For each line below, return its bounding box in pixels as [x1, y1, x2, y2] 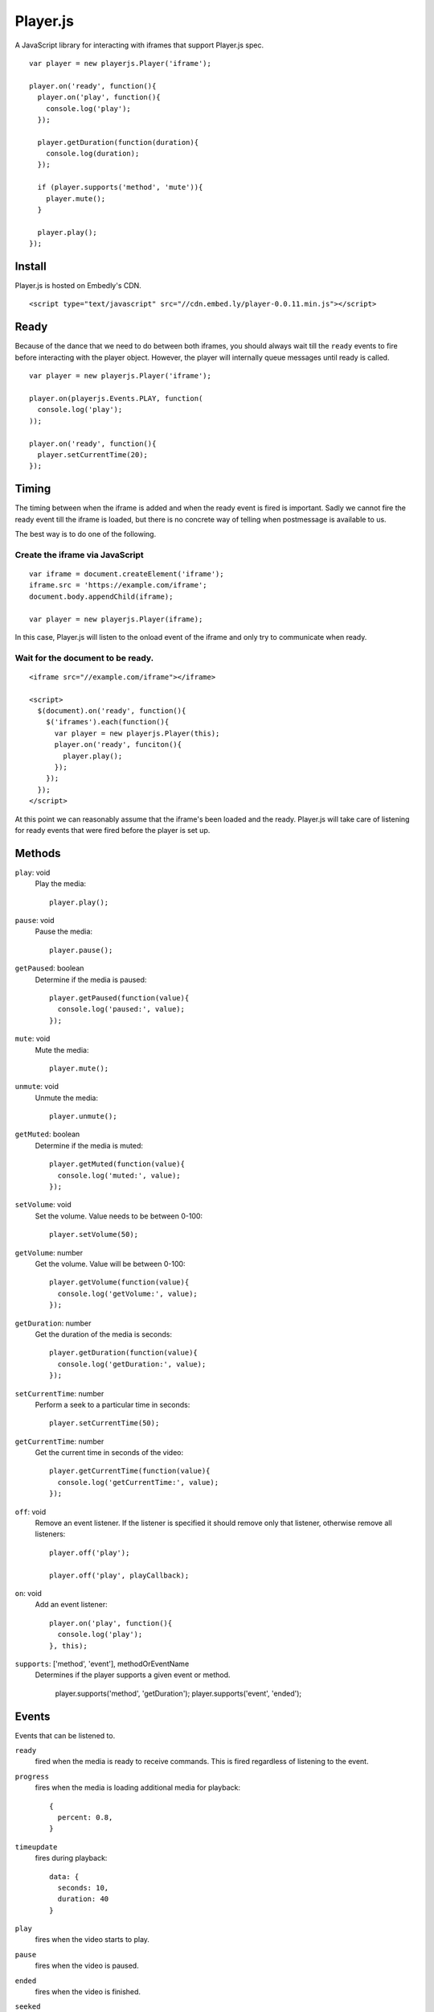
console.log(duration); [45, 149, 140, 159]
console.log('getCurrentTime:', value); [57, 1478, 219, 1486]
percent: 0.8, [57, 1812, 113, 1822]
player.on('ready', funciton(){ [54, 740, 182, 749]
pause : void [14, 916, 55, 925]
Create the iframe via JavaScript [14, 549, 144, 560]
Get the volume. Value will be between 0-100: [35, 1259, 186, 1268]
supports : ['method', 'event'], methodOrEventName [14, 1659, 190, 1668]
